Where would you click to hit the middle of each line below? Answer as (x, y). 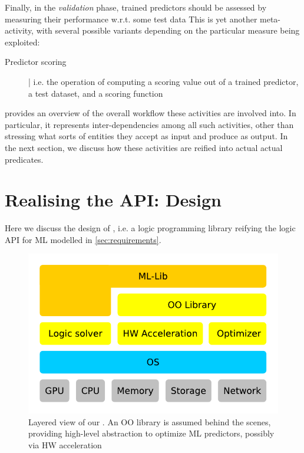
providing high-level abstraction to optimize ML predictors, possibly (151, 433)
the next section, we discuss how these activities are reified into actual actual (144, 147)
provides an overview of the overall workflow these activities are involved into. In (151, 113)
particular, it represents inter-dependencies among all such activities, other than (149, 124)
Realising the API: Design (113, 200)
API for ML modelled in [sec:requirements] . (83, 239)
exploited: (22, 42)
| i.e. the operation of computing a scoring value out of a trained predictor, (163, 81)
